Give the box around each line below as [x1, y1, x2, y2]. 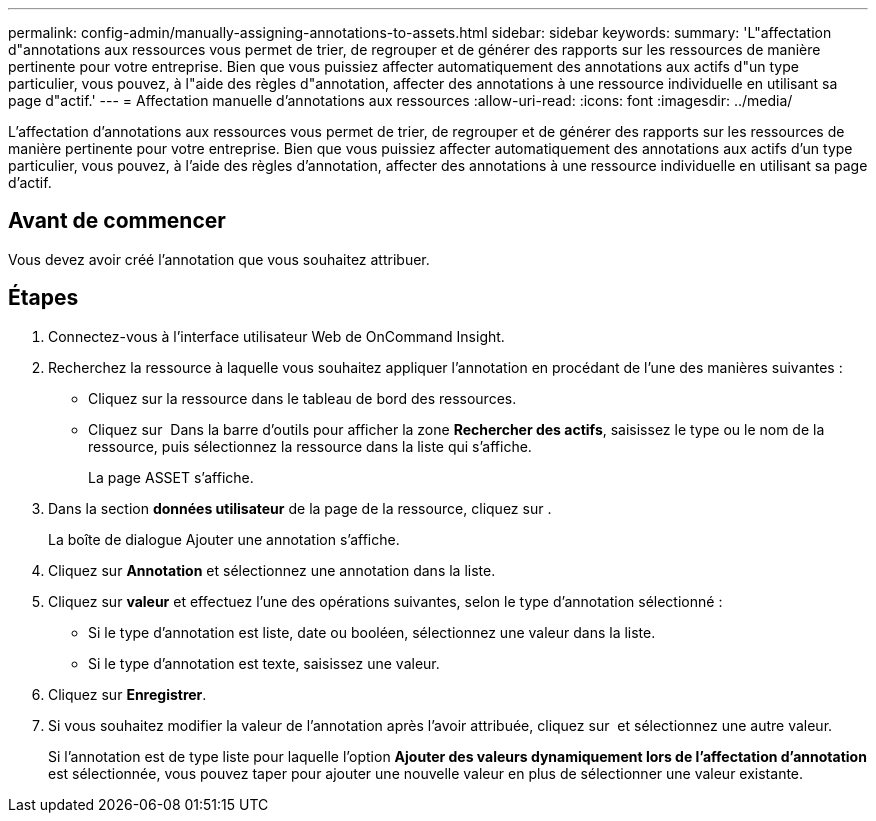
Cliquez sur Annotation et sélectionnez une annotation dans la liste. [48, 561, 496, 579]
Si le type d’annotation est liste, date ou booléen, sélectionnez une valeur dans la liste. [88, 623, 656, 641]
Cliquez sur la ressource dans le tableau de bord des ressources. [88, 389, 517, 407]
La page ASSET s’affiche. [88, 468, 254, 486]
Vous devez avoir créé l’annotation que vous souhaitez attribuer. [8, 250, 430, 268]
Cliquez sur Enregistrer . [48, 685, 207, 703]
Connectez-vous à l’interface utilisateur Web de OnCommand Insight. [48, 327, 505, 345]
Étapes [8, 285, 79, 311]
